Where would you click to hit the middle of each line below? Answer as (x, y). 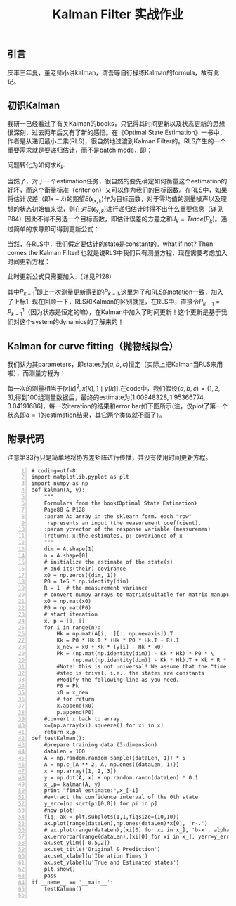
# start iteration (71, 614)
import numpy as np (60, 484)
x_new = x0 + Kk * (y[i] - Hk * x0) (110, 647)
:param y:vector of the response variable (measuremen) (127, 529)
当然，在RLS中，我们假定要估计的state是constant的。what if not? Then (110, 244)
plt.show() (60, 869)
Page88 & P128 (65, 510)
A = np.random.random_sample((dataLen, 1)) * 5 (115, 758)
